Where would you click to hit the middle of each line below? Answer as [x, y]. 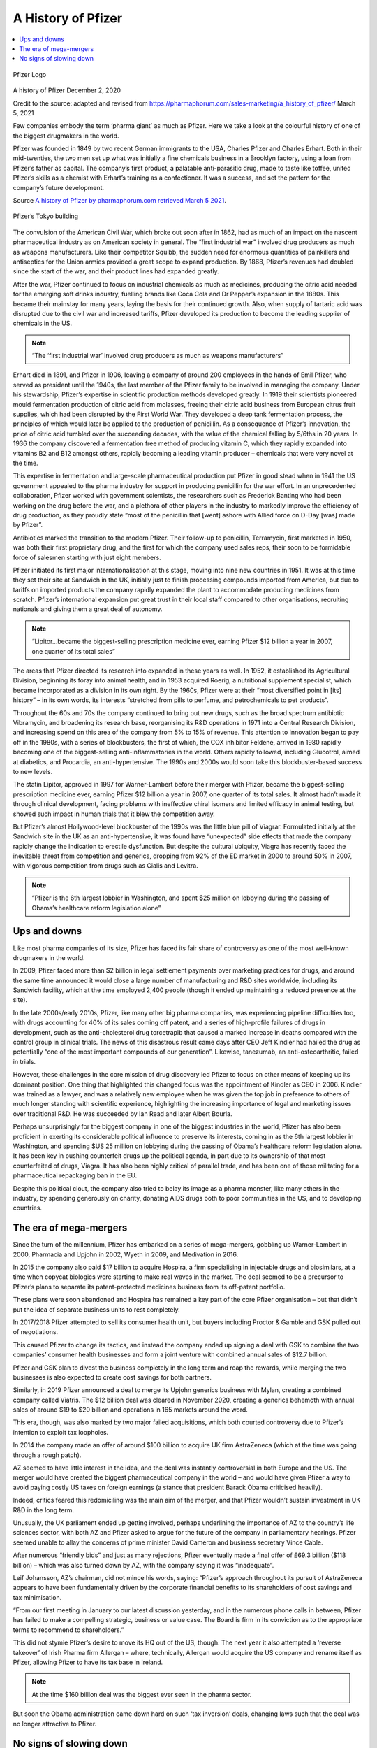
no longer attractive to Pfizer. [55, 1724]
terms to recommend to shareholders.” [68, 1630]
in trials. [24, 1061]
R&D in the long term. [44, 1510]
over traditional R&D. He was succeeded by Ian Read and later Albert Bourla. [123, 1113]
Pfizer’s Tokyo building [45, 216]
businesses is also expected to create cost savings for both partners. [112, 1377]
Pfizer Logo [30, 74]
